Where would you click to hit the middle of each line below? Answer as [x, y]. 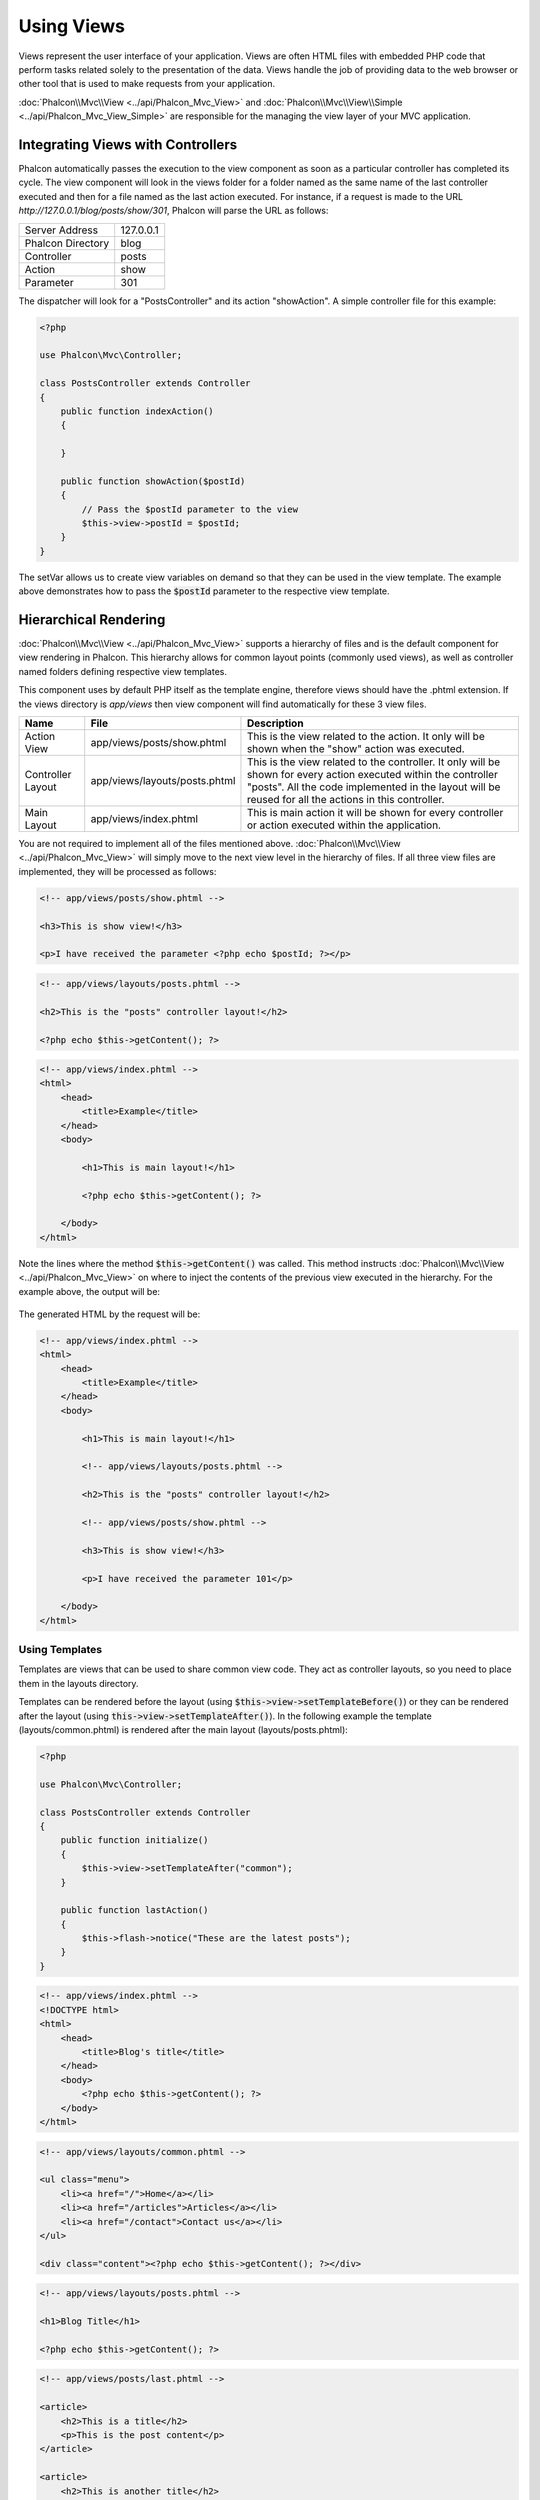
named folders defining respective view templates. [122, 671]
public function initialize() [134, 1840]
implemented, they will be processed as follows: [117, 871]
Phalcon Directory [67, 243]
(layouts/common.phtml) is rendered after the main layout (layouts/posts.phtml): [183, 1730]
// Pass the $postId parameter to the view [190, 509]
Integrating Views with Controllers [128, 144]
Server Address [61, 230]
